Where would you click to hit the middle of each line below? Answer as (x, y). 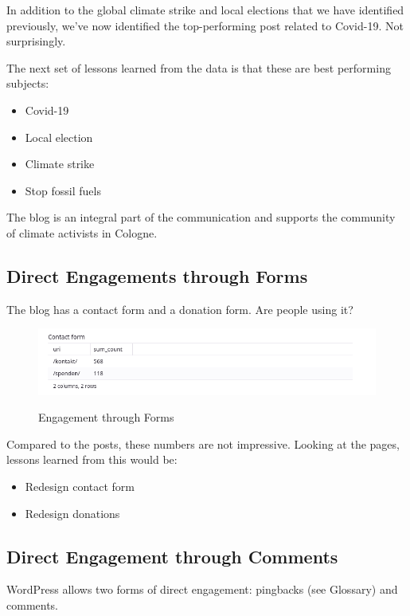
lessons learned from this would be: (92, 459)
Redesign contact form (80, 486)
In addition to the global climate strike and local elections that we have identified (205, 10)
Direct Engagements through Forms (157, 275)
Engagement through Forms (106, 417)
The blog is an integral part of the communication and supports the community (201, 217)
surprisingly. (36, 41)
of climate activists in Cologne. (82, 232)
